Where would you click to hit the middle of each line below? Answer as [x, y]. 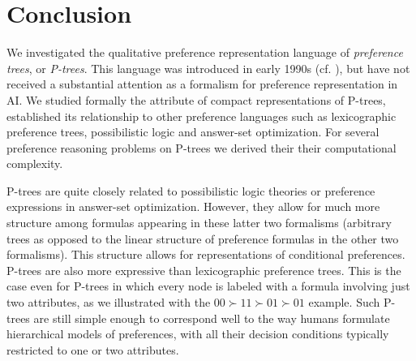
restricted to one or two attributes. [93, 349]
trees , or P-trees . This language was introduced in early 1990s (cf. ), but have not [208, 68]
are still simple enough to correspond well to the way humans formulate [212, 318]
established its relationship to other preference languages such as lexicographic [202, 116]
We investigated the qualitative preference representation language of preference [205, 52]
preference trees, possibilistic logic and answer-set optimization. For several [193, 132]
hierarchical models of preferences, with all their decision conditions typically [198, 334]
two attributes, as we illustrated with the [109, 302]
